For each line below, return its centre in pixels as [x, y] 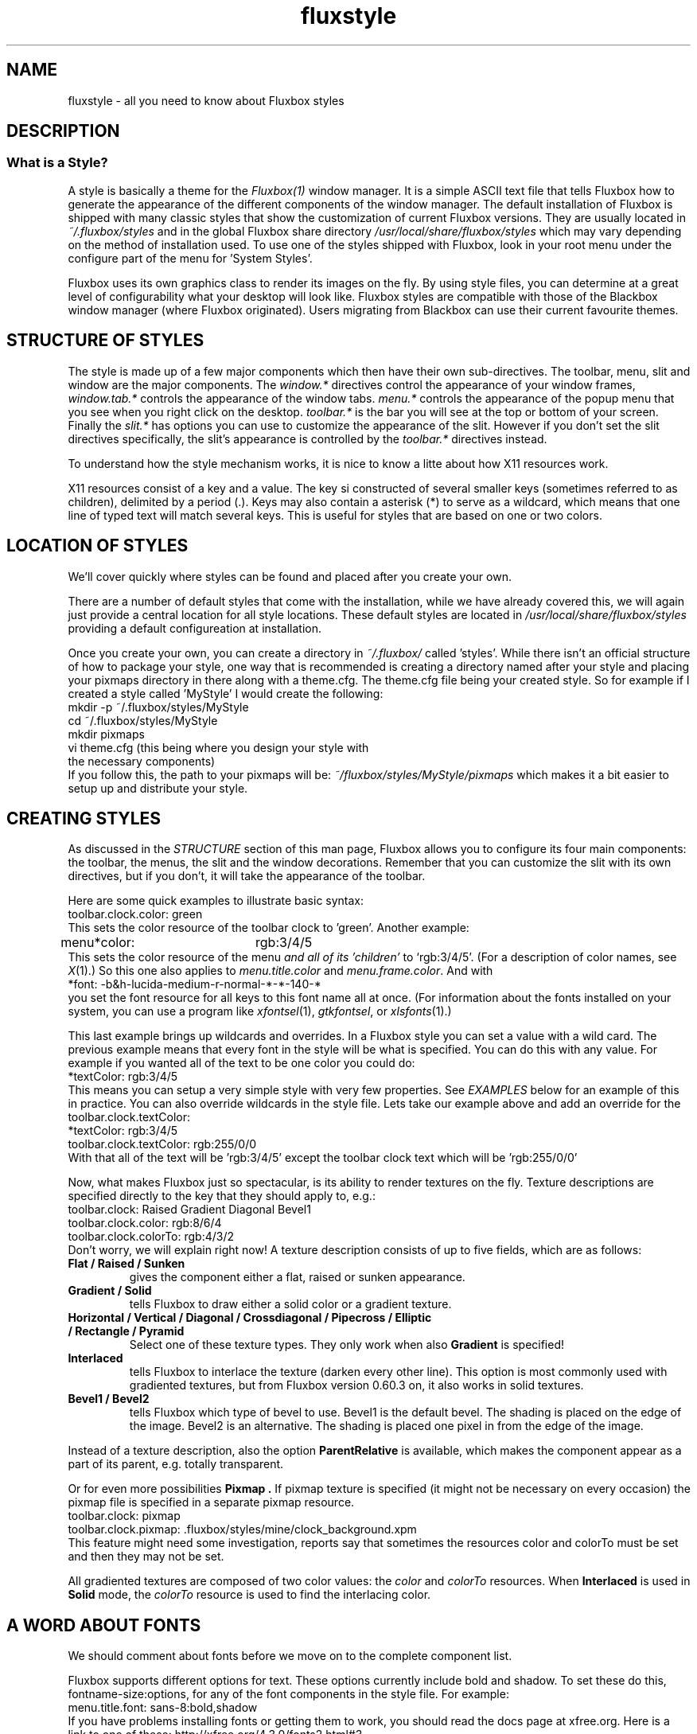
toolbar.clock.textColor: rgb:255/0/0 [162, 1144]
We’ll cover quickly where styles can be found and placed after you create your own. [290, 576]
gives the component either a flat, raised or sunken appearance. [297, 1277]
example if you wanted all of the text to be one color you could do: [241, 1063]
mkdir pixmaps [106, 734]
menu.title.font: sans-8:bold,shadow [163, 1708]
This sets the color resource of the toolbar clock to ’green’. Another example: [269, 928]
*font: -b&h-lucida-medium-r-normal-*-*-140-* [195, 984]
